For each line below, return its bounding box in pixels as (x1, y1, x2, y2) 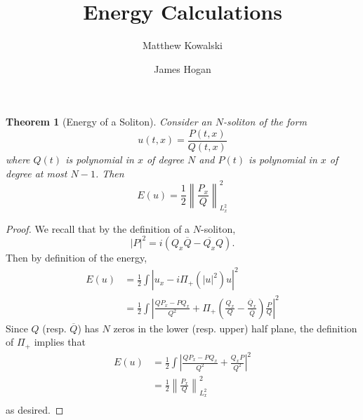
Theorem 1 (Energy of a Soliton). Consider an (6, 114, 212, 129)
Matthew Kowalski (142, 38, 223, 53)
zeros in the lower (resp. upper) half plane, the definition (113, 320, 357, 335)
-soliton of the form (223, 114, 307, 129)
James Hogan (154, 61, 211, 76)
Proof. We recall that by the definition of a (6, 221, 190, 236)
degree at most (6, 165, 67, 180)
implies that (34, 334, 86, 349)
